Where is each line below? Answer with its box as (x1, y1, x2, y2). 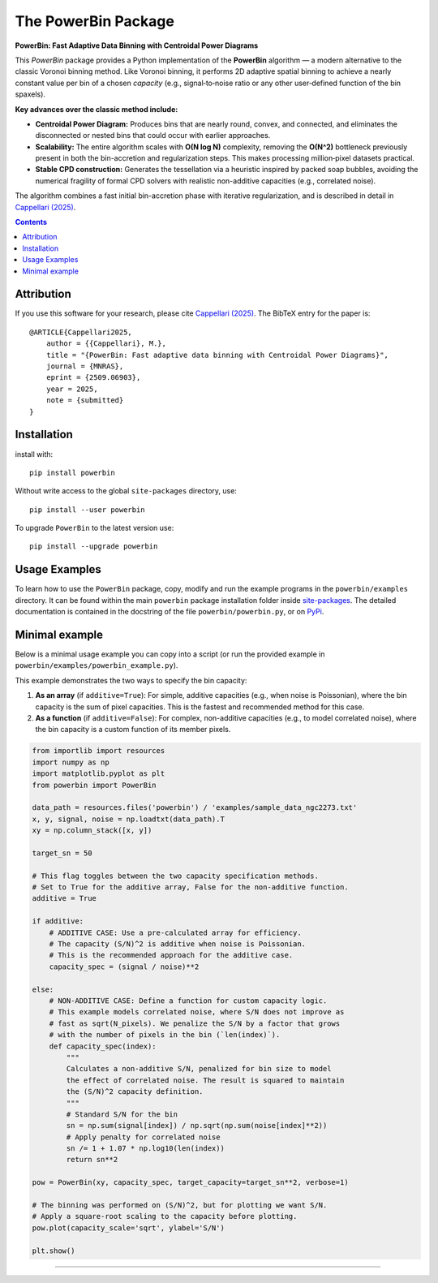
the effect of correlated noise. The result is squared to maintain (66, 1075, 345, 1085)
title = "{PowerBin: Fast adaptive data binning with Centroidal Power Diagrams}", (45, 350, 389, 359)
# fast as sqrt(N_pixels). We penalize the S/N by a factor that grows (49, 1018, 341, 1028)
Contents (15, 217, 48, 227)
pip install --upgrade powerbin (29, 542, 158, 551)
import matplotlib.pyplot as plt (32, 769, 165, 778)
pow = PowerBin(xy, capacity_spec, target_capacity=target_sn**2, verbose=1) (32, 1178, 349, 1187)
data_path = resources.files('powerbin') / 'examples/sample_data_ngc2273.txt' (32, 803, 358, 812)
